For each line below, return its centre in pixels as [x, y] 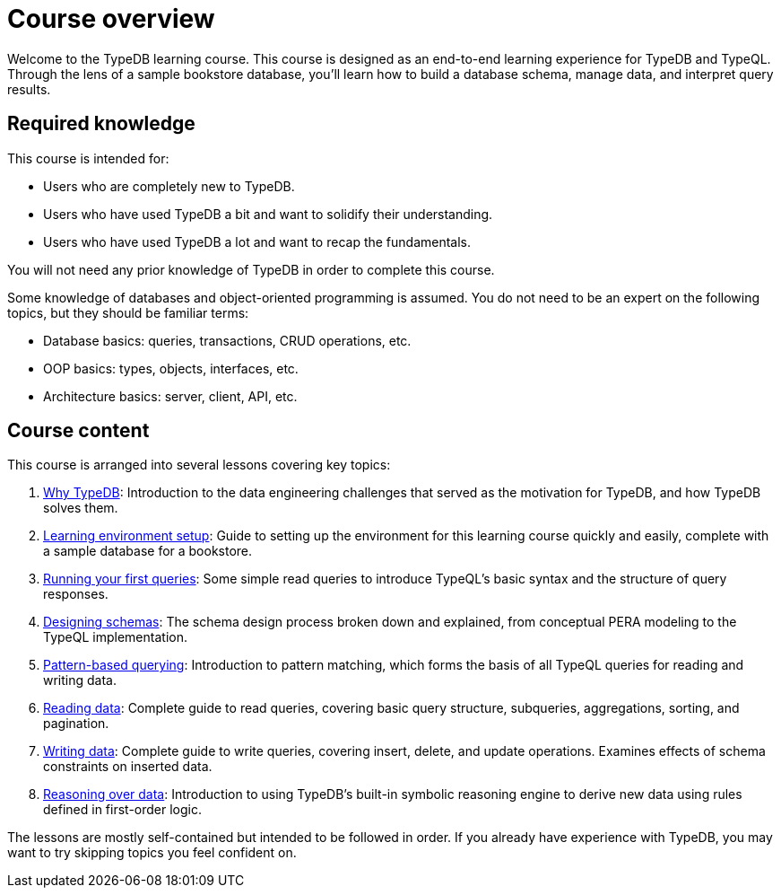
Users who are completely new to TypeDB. [169, 186]
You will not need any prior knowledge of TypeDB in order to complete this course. [251, 269]
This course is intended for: [88, 158]
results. [29, 89]
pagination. [76, 724]
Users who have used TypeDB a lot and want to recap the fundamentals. [257, 241]
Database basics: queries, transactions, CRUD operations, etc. [227, 340]
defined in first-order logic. [122, 810]
